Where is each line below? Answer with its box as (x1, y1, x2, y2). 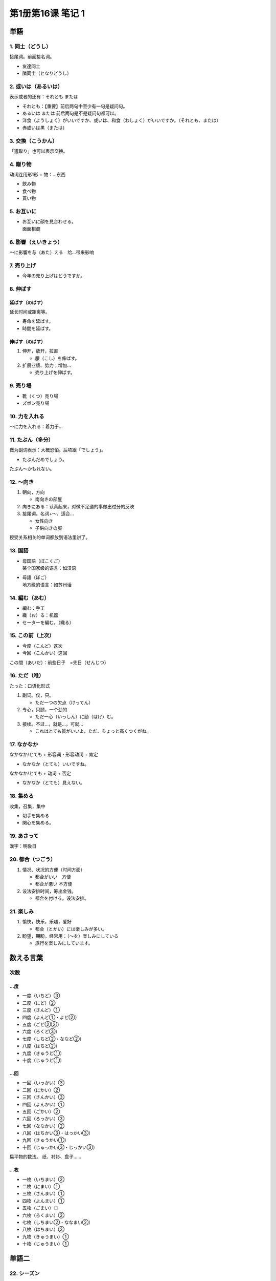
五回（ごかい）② (22, 1108, 60, 1114)
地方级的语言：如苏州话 (22, 582, 72, 588)
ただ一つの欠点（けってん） (35, 699, 94, 706)
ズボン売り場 (22, 400, 50, 406)
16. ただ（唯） (9, 672, 44, 679)
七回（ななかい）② (22, 1123, 65, 1129)
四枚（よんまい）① (22, 1197, 65, 1204)
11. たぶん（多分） (9, 436, 54, 443)
